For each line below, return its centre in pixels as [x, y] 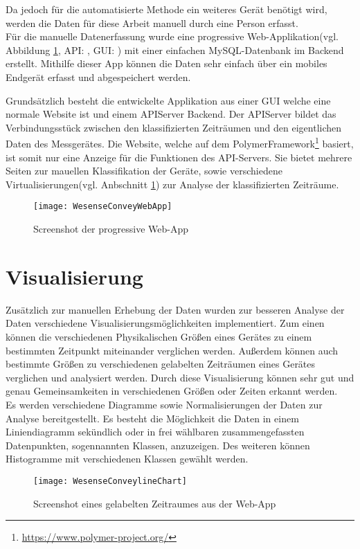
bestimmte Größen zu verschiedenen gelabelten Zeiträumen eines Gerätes [161, 364]
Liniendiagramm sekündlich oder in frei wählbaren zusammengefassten [155, 432]
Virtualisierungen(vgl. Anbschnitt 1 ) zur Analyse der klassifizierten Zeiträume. [172, 184]
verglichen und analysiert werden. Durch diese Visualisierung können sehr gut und [180, 377]
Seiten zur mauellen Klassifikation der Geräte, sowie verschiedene [144, 171]
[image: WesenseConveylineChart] [110, 481]
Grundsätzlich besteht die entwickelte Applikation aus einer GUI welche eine [168, 100]
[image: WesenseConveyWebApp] [103, 207]
